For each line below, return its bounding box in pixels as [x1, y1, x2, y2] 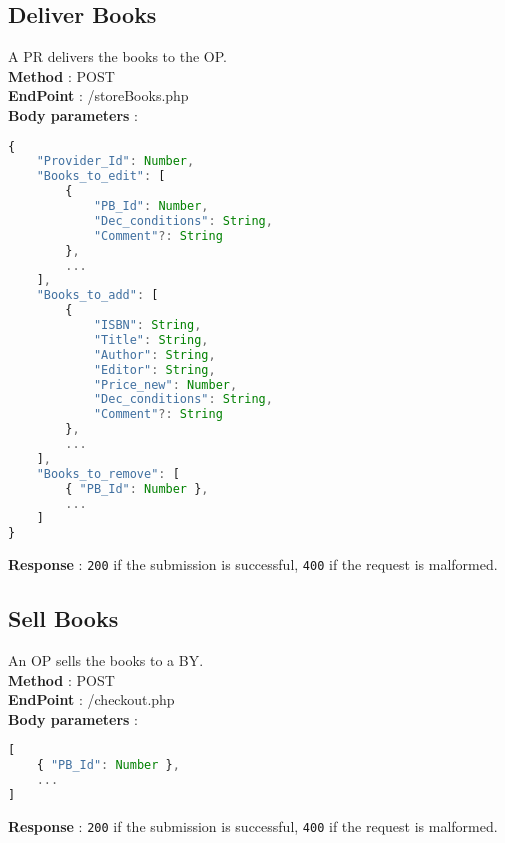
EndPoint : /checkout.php [8, 689, 175, 710]
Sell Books [8, 603, 119, 634]
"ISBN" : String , [93, 318, 202, 333]
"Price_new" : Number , [93, 377, 238, 392]
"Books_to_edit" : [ [36, 169, 166, 184]
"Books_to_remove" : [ [36, 466, 180, 481]
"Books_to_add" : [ [36, 288, 159, 303]
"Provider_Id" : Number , [36, 154, 195, 169]
